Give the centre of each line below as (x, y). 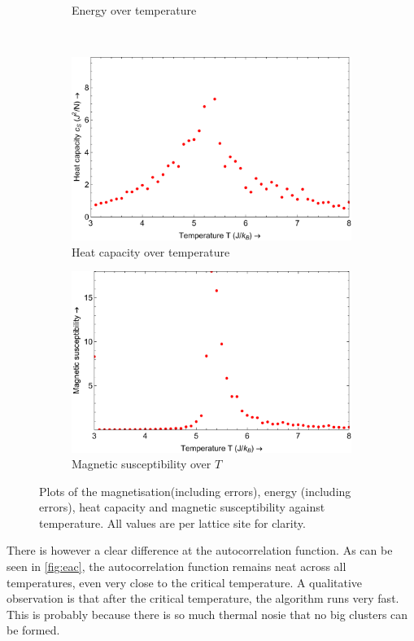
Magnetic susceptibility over (142, 464)
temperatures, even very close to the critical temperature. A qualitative (185, 582)
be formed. (33, 630)
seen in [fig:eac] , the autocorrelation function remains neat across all (176, 566)
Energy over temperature (134, 10)
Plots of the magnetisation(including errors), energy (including (195, 491)
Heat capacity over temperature (151, 251)
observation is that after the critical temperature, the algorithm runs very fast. (203, 598)
